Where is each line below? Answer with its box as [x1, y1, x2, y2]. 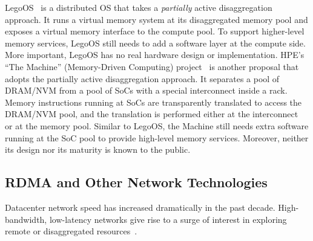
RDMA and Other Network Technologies [5, 173, 268, 191]
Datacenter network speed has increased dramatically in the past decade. [5, 201, 275, 213]
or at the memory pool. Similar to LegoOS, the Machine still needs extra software [5, 119, 309, 132]
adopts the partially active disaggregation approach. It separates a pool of [5, 72, 280, 85]
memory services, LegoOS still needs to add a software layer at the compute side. [5, 36, 306, 49]
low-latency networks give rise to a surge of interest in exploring [49, 213, 287, 225]
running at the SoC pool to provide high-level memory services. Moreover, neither [5, 131, 309, 144]
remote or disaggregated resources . [5, 225, 137, 237]
